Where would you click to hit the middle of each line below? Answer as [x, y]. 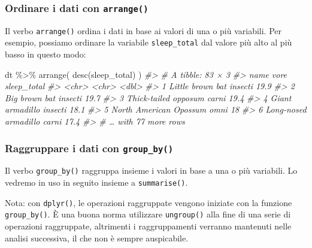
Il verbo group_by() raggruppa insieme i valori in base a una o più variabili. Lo [151, 170]
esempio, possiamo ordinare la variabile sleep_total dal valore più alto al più [149, 42]
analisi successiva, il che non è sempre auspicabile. [97, 238]
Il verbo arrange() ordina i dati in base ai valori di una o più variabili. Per [143, 30]
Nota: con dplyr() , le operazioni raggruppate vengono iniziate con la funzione [149, 202]
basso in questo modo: [46, 54]
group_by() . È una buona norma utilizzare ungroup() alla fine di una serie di [148, 214]
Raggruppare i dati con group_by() [89, 148]
